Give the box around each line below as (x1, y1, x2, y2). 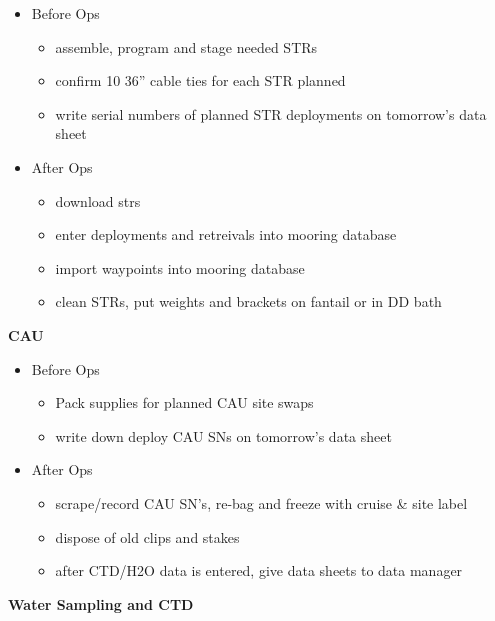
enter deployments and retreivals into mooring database (55, 224, 397, 245)
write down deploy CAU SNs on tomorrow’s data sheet (55, 425, 392, 446)
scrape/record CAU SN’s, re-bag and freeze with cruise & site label (55, 492, 468, 513)
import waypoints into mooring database (55, 257, 305, 278)
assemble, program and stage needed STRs (55, 36, 318, 57)
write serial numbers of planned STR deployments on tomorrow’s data (55, 103, 487, 124)
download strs (55, 190, 141, 211)
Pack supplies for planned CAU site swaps (55, 392, 314, 413)
